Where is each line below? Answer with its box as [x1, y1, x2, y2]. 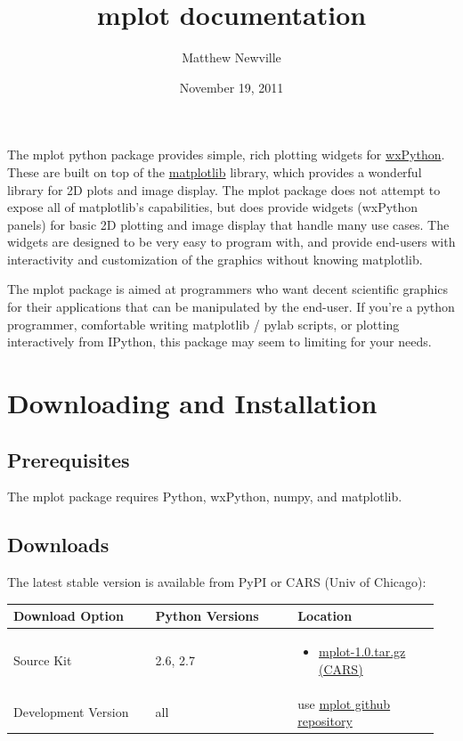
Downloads [7, 531, 110, 558]
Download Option [13, 607, 124, 625]
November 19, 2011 [179, 77, 284, 96]
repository [297, 712, 353, 730]
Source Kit [13, 650, 72, 669]
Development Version [13, 703, 129, 721]
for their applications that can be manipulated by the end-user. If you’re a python [7, 297, 455, 316]
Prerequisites [7, 445, 130, 473]
